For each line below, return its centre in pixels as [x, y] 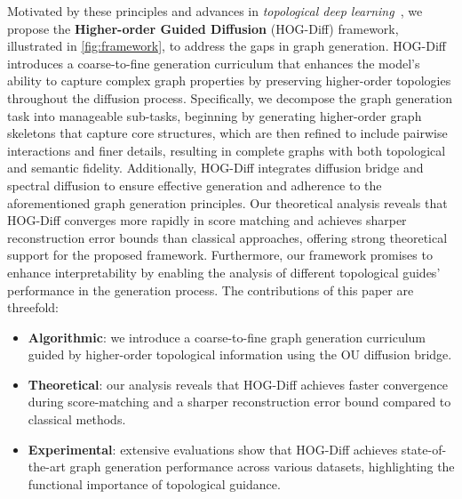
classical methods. [77, 419]
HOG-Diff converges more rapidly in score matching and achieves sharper [207, 220]
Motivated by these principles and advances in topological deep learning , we [215, 11]
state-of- [424, 449]
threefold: [33, 307]
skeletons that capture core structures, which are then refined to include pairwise [227, 133]
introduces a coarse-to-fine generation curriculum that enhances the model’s [214, 63]
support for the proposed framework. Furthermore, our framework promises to [220, 255]
